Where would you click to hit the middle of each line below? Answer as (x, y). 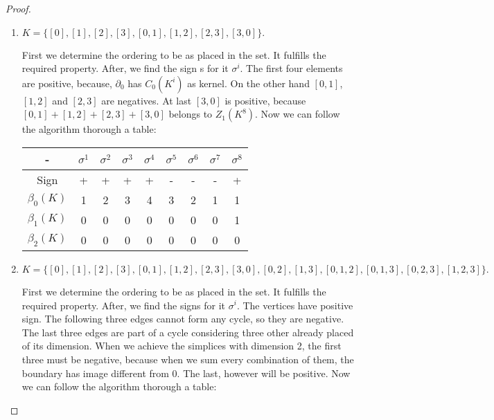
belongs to (191, 114)
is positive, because (265, 100)
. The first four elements (291, 68)
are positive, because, (67, 83)
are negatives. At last (147, 100)
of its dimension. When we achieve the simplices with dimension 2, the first (182, 346)
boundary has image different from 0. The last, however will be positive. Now (186, 373)
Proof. (18, 8)
